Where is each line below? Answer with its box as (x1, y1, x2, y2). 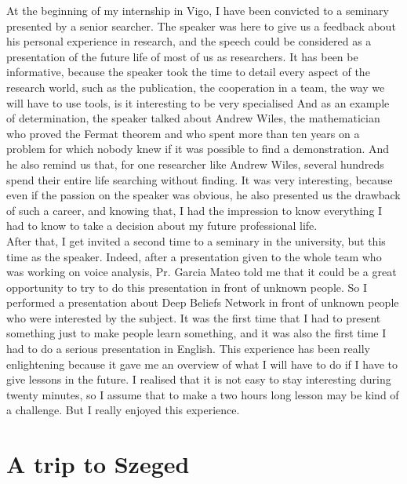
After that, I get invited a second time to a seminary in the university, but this (6, 232, 386, 249)
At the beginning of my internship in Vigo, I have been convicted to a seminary (6, 2, 389, 18)
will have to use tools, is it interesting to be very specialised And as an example (6, 94, 390, 111)
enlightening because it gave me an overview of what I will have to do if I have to (6, 355, 398, 372)
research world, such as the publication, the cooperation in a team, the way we (6, 78, 385, 95)
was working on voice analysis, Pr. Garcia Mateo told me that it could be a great (6, 264, 397, 280)
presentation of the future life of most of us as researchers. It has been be (6, 48, 358, 64)
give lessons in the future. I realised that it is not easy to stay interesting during (6, 371, 391, 388)
